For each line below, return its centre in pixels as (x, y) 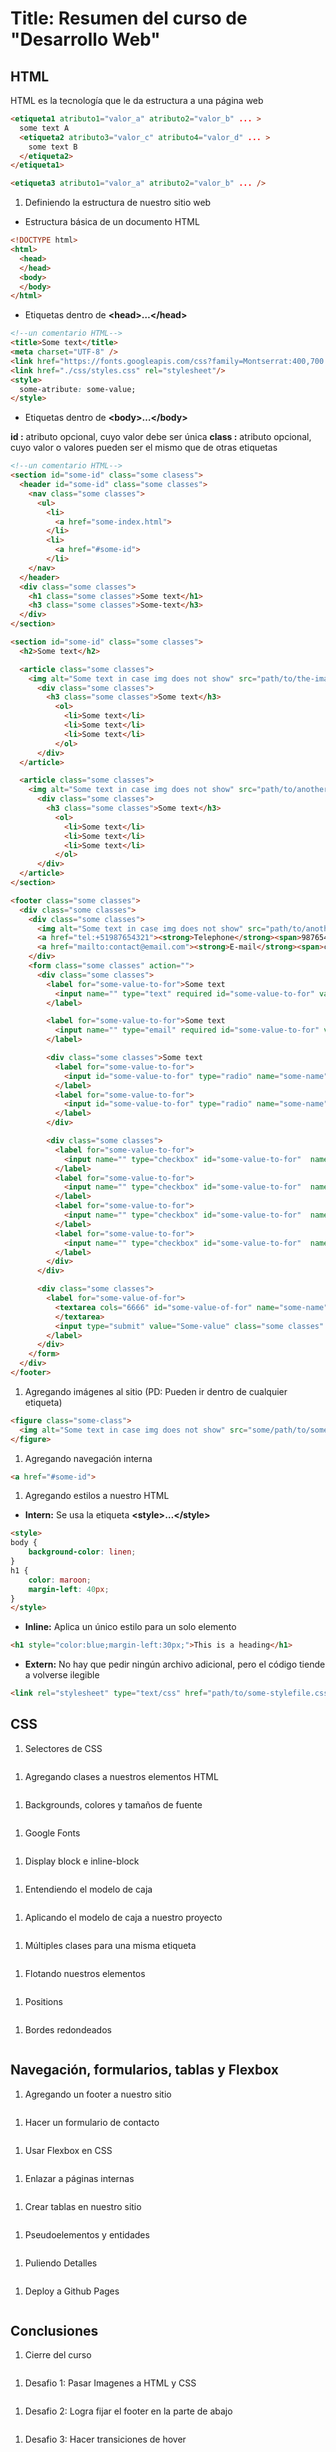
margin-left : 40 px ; (69, 1589)
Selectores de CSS (63, 1748)
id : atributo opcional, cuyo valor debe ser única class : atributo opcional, (161, 437)
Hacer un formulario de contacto (92, 2122)
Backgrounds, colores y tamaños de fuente (113, 1804)
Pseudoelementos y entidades (87, 2234)
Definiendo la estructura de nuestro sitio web (118, 203)
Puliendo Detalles (61, 2263)
